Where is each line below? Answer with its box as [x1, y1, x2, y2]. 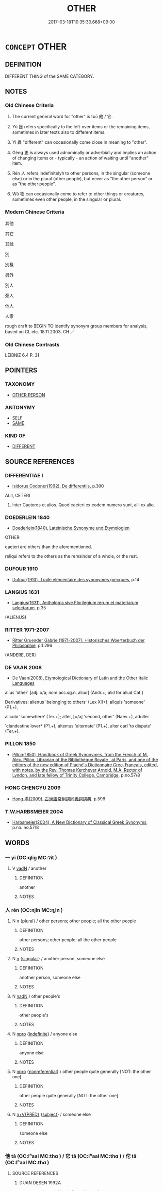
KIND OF [5, 432, 26, 439]
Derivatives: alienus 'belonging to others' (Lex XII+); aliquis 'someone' [5, 699, 145, 705]
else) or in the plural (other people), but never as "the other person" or [12, 176, 153, 182]
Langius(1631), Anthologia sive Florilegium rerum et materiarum [12, 600, 139, 605]
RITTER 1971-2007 [5, 626, 49, 633]
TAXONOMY [5, 381, 35, 388]
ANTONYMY [5, 404, 35, 411]
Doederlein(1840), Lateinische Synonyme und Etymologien [12, 525, 130, 531]
